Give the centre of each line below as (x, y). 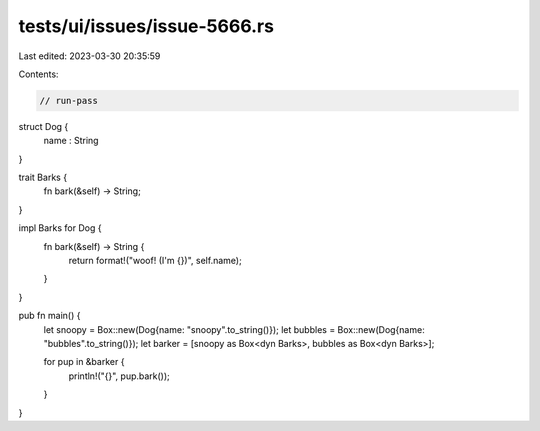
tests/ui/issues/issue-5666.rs (146, 26)
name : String (71, 141)
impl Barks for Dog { (60, 228)
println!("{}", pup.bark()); (119, 376)
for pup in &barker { (84, 362)
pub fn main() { (49, 316)
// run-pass (69, 100)
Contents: (38, 74)
